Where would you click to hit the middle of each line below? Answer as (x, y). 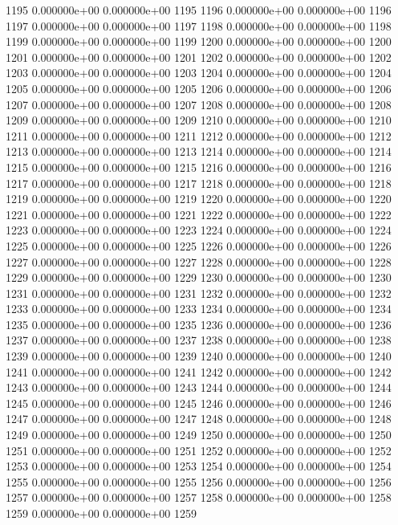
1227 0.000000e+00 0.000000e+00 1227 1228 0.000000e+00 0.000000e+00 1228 (199, 261)
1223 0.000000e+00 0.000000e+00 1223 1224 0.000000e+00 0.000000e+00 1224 (199, 230)
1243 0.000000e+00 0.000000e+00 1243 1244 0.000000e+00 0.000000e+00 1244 (199, 387)
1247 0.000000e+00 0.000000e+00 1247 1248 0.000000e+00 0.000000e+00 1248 (199, 419)
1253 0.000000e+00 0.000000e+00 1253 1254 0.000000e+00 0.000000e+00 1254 (199, 466)
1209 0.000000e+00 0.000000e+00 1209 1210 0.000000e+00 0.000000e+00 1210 (199, 120)
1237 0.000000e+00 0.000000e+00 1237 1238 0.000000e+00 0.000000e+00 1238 (199, 340)
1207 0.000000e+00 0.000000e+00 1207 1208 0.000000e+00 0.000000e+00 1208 (199, 104)
